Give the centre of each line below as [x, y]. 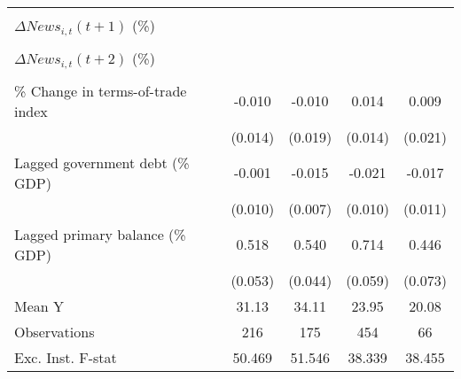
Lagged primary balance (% [100, 234]
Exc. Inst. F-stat [66, 357]
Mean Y [39, 306]
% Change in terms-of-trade [101, 90]
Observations [55, 331]
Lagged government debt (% [102, 162]
